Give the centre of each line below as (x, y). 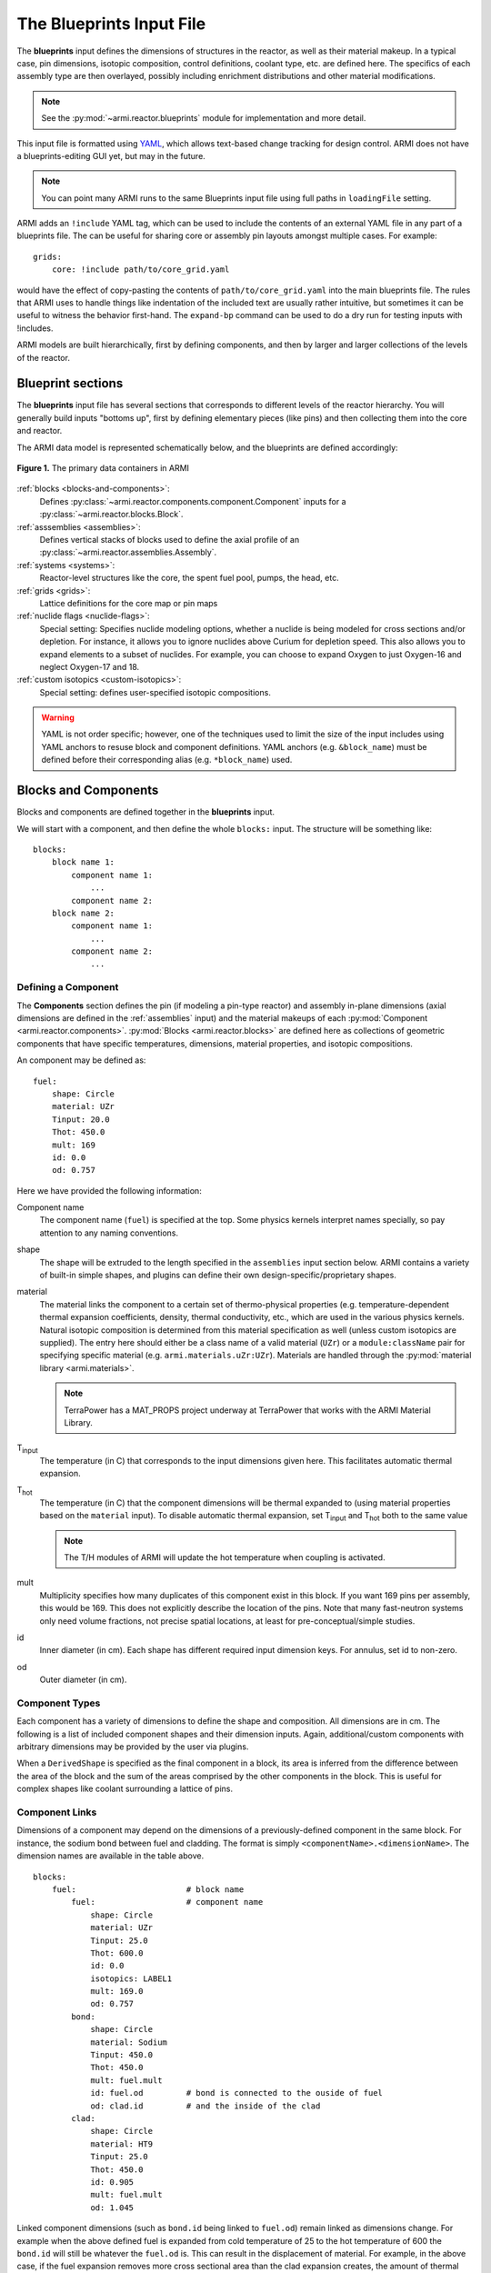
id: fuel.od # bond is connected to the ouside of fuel (237, 2093)
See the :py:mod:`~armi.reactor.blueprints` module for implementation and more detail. (204, 118)
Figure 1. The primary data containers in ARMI (103, 468)
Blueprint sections (70, 383)
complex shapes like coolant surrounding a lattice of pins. (125, 1789)
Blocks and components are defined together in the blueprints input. (146, 812)
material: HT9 (122, 2144)
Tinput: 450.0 (122, 2055)
